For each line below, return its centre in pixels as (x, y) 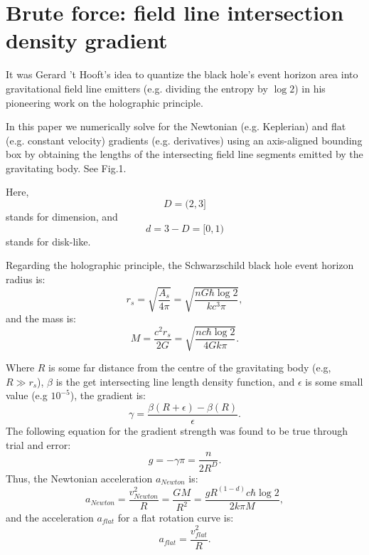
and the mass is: (41, 318)
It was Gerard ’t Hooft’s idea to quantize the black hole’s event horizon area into (182, 74)
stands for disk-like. (48, 241)
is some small (334, 381)
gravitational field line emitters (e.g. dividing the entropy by (137, 88)
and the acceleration (50, 517)
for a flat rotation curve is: (176, 517)
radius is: (26, 279)
